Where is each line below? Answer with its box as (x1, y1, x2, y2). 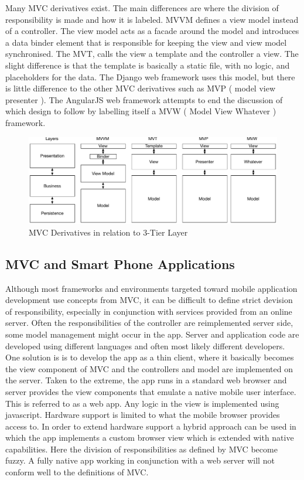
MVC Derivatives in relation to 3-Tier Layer (29, 226, 188, 238)
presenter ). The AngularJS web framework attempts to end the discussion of (5, 93, 283, 105)
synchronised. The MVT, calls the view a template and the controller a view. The (5, 47, 299, 60)
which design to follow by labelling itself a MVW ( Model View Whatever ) (5, 105, 276, 117)
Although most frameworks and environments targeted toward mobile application (5, 282, 298, 294)
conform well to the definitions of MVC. (5, 466, 149, 478)
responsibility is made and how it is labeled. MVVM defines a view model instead (5, 13, 299, 25)
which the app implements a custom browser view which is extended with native (5, 431, 294, 444)
